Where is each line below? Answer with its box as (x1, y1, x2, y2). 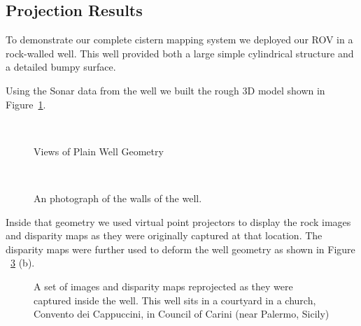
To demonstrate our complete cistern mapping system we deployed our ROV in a (6, 32, 353, 47)
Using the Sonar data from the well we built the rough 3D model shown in (6, 83, 325, 97)
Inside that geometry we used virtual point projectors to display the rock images (6, 214, 351, 229)
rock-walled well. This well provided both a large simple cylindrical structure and (6, 45, 354, 60)
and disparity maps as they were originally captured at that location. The (6, 228, 323, 243)
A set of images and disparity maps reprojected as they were (34, 278, 293, 293)
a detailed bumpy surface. (6, 59, 116, 74)
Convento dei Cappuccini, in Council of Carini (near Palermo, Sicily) (34, 306, 330, 321)
